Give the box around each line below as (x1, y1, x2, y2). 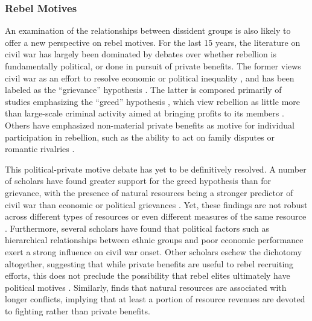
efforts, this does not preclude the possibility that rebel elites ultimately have (5, 269, 290, 282)
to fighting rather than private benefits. (5, 304, 150, 317)
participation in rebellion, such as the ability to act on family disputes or (5, 130, 275, 143)
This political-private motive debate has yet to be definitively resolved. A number (5, 162, 307, 175)
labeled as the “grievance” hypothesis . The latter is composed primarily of (5, 83, 282, 96)
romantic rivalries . (5, 142, 75, 155)
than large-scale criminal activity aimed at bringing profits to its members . (5, 107, 284, 119)
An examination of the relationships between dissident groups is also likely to (5, 24, 291, 37)
